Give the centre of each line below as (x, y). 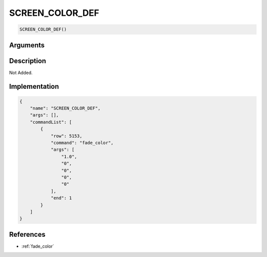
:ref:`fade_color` (38, 246)
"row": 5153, (67, 136)
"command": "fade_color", (82, 143)
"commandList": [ (51, 122)
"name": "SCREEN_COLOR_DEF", (65, 108)
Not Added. (21, 73)
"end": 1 (61, 198)
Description (28, 61)
